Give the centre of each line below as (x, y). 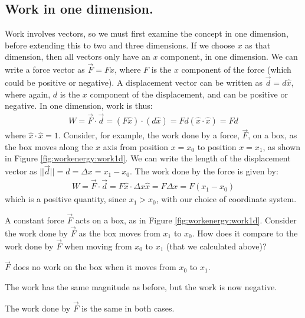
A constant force (35, 220)
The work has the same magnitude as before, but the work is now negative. (141, 286)
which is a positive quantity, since (65, 199)
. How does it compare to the (245, 233)
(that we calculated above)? (217, 246)
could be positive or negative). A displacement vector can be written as (134, 82)
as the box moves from (119, 233)
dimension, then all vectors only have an (78, 56)
